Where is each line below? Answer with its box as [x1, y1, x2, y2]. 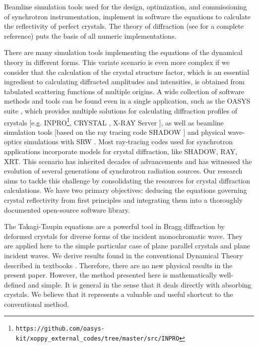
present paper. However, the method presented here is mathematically [4, 270, 217, 280]
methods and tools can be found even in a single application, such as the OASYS [4, 96, 251, 106]
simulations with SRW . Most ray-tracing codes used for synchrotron [24, 136, 233, 147]
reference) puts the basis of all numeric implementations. [4, 30, 177, 41]
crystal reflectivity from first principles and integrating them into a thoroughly [4, 194, 243, 205]
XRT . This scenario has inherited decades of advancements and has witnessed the [4, 156, 252, 166]
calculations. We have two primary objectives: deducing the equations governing [4, 185, 247, 195]
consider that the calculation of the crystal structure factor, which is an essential [4, 66, 250, 77]
